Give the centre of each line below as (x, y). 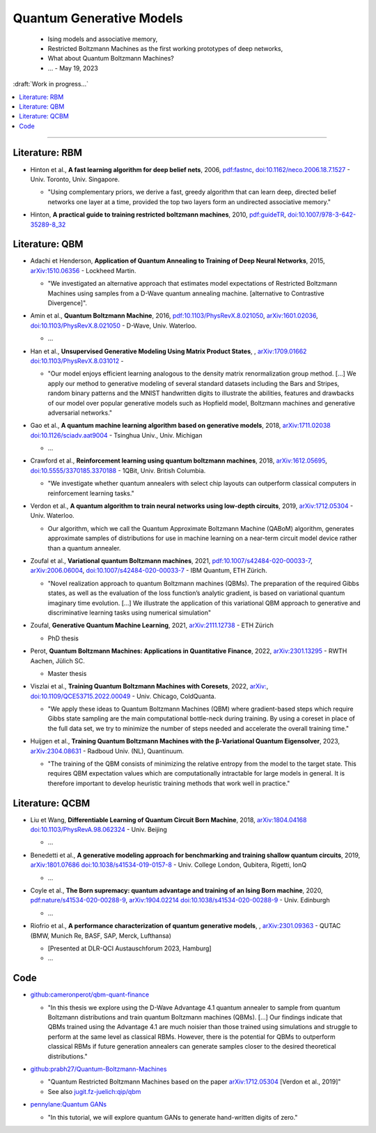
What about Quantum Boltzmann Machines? (111, 59)
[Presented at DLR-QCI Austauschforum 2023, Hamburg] (130, 948)
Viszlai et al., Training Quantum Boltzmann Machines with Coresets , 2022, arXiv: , (149, 686)
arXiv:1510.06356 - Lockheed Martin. (83, 270)
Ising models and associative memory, (103, 39)
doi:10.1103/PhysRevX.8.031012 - (77, 361)
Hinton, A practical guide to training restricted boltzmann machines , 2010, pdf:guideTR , (158, 215)
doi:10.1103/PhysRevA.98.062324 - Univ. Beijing (99, 830)
